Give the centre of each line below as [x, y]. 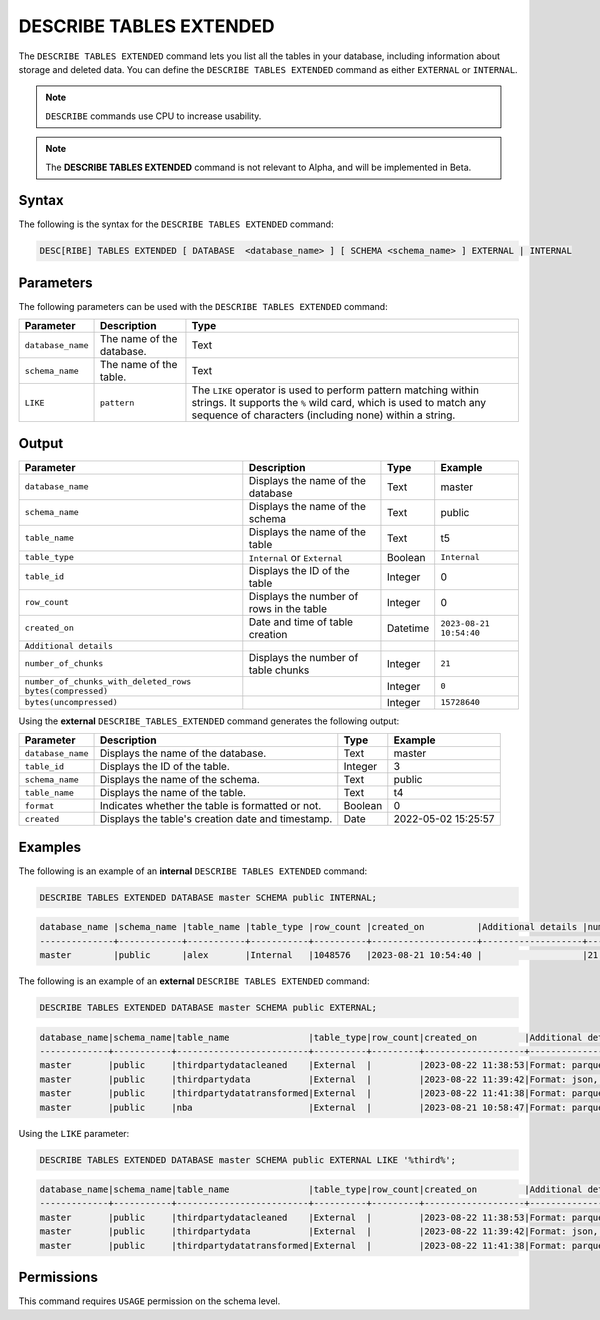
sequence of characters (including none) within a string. [323, 415]
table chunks [279, 670]
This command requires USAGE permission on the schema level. [149, 1301]
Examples [50, 846]
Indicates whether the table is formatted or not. [210, 806]
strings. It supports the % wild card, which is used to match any [339, 403]
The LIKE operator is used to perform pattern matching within [335, 390]
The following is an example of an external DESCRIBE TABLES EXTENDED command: [194, 981]
